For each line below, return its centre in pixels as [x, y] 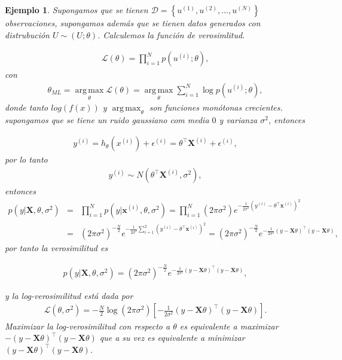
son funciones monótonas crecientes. [216, 107]
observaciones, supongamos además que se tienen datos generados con [133, 23]
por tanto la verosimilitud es [57, 247]
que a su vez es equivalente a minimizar [172, 338]
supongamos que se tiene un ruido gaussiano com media [107, 119]
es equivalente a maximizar [229, 326]
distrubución [27, 34]
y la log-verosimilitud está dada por [69, 295]
